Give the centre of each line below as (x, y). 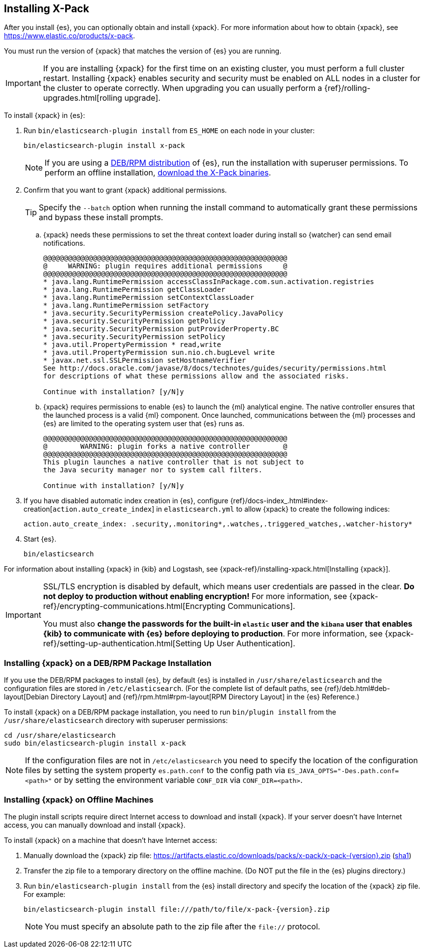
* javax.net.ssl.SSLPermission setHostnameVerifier (145, 361)
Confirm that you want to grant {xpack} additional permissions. (125, 190)
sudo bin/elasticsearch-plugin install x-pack (95, 743)
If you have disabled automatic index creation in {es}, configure (126, 501)
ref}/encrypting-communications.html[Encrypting (134, 606)
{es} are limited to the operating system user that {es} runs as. (144, 424)
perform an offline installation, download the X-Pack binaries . (158, 173)
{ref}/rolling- (347, 88)
